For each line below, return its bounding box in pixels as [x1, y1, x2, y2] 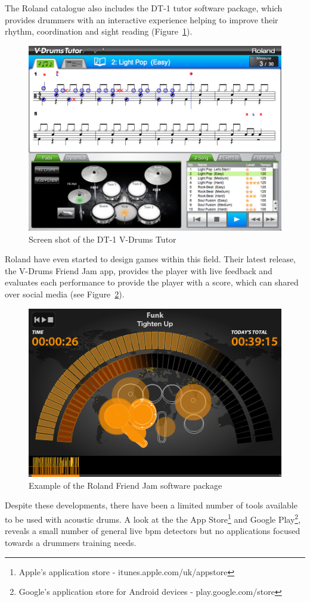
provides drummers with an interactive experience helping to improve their [5, 13, 278, 26]
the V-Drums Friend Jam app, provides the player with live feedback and [5, 264, 272, 277]
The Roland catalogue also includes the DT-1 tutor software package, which [5, 2, 283, 14]
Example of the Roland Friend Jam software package [29, 479, 222, 491]
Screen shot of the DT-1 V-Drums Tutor [29, 232, 176, 245]
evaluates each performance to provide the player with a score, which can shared [5, 276, 299, 288]
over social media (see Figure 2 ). [5, 288, 125, 300]
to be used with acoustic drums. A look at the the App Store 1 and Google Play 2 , [5, 511, 301, 525]
